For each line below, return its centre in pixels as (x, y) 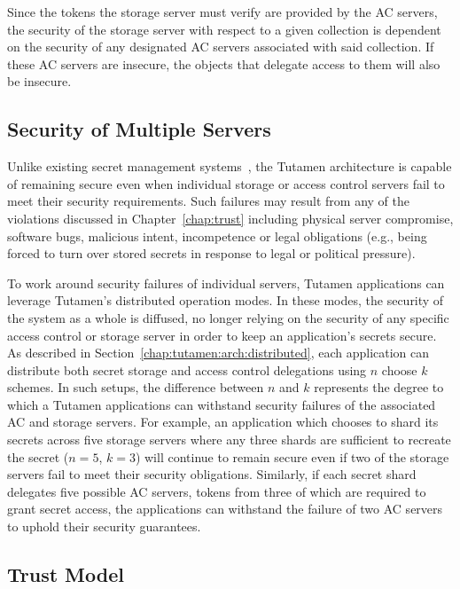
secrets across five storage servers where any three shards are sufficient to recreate (229, 440)
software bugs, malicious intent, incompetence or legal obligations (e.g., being (217, 236)
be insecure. (39, 81)
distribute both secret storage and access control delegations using (187, 369)
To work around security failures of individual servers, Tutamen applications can (226, 283)
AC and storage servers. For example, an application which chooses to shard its (223, 422)
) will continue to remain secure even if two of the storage (292, 456)
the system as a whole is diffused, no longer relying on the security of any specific (228, 317)
